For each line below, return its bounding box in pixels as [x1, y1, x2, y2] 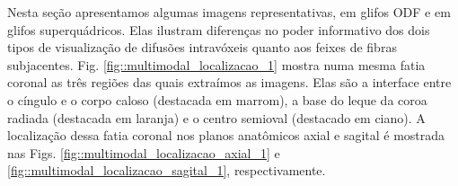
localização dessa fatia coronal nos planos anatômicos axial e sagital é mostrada [7, 126, 445, 145]
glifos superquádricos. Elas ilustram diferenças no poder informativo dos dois [7, 20, 430, 39]
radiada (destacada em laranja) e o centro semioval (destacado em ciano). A [7, 108, 426, 127]
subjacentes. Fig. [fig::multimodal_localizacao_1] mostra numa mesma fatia [7, 55, 426, 74]
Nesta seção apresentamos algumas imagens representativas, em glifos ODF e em [7, 3, 451, 21]
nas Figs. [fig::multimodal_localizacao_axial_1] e [7, 143, 280, 162]
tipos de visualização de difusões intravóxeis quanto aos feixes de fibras [7, 38, 397, 57]
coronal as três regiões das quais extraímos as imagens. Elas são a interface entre [7, 73, 452, 92]
